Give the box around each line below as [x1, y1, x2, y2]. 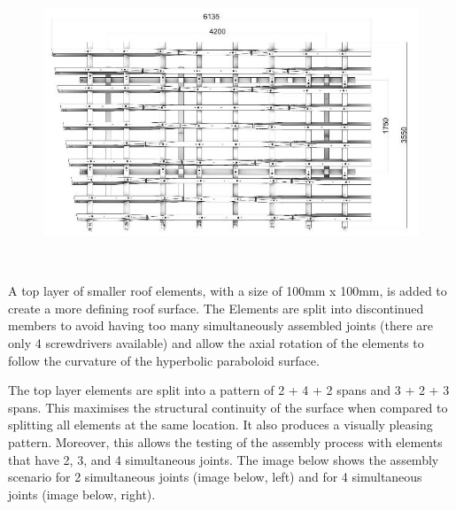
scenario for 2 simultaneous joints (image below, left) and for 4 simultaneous [8, 467, 422, 486]
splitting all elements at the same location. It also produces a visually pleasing [8, 415, 433, 434]
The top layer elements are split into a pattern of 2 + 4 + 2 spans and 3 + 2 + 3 [8, 381, 450, 399]
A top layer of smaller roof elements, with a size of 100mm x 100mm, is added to [8, 282, 447, 300]
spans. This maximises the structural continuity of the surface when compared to [8, 398, 448, 416]
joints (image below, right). [8, 484, 156, 503]
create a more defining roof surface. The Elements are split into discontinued [8, 298, 424, 317]
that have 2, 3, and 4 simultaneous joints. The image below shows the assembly [8, 450, 439, 468]
